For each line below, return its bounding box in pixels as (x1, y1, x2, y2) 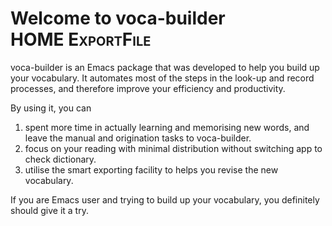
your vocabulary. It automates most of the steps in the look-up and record (10, 72, 315, 84)
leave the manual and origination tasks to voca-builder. (24, 132, 252, 144)
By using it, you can (10, 102, 92, 114)
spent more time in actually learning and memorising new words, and (24, 121, 310, 133)
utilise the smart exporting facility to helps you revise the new (24, 163, 279, 176)
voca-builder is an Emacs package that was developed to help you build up (10, 61, 320, 73)
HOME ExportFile (10, 28, 152, 51)
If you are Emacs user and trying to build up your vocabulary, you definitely (10, 193, 320, 206)
